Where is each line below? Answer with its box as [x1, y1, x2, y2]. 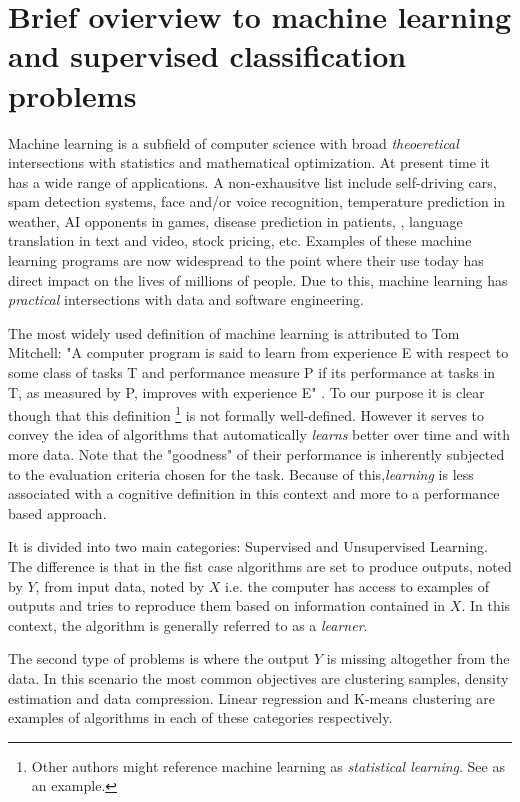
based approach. [8, 502, 107, 523]
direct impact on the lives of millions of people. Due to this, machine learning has [8, 269, 508, 290]
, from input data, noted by [35, 575, 205, 596]
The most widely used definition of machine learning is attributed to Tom [8, 322, 460, 343]
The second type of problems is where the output [8, 648, 310, 669]
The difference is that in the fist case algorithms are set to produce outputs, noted [8, 556, 512, 577]
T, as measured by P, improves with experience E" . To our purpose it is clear [8, 381, 485, 402]
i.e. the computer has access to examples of [224, 575, 489, 596]
